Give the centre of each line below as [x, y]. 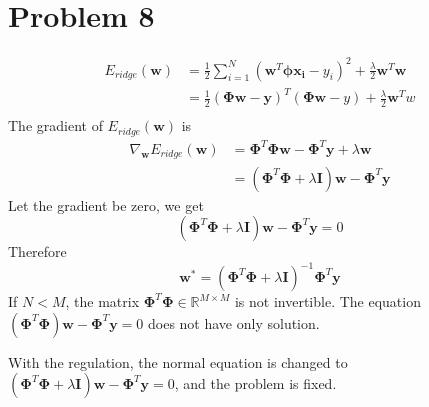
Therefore [37, 251]
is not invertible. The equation [327, 301]
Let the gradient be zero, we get [106, 204]
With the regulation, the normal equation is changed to [178, 361]
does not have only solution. [234, 322]
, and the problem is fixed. [255, 383]
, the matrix [102, 301]
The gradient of [55, 125]
